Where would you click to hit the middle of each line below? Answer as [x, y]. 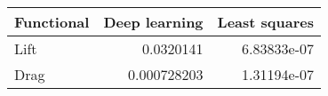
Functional [52, 22]
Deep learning [153, 22]
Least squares [265, 22]
